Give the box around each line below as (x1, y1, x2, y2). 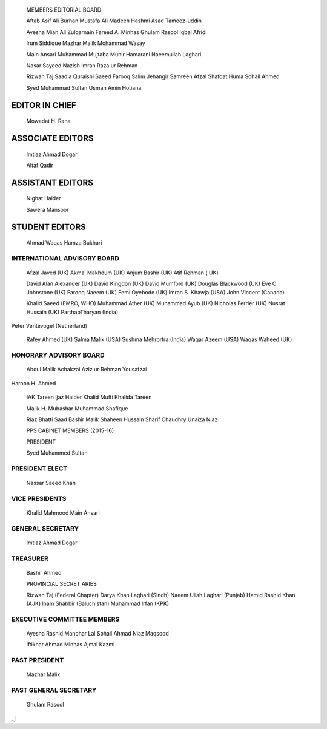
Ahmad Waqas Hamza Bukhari (26, 239, 102, 246)
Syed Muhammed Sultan (26, 449, 88, 456)
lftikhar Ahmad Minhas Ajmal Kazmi (26, 641, 115, 648)
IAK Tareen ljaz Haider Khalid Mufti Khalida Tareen (26, 393, 152, 401)
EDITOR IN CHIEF (11, 100, 77, 110)
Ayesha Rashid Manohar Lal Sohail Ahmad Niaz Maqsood (26, 630, 170, 637)
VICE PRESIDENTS (11, 494, 67, 503)
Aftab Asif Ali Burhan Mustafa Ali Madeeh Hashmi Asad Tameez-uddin (26, 17, 202, 24)
